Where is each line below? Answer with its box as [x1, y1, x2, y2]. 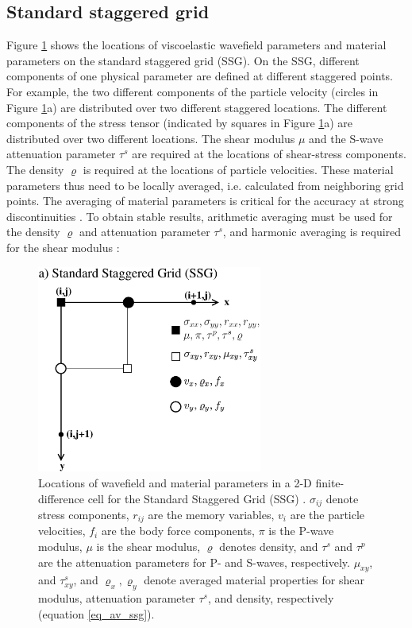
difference [38, 490, 84, 506]
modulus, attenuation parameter [38, 590, 195, 607]
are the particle [290, 506, 365, 522]
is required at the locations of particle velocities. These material [83, 161, 394, 177]
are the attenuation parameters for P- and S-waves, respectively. [38, 553, 350, 570]
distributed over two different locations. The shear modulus [6, 130, 295, 146]
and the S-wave [309, 130, 383, 146]
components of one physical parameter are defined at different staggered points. [6, 68, 393, 84]
